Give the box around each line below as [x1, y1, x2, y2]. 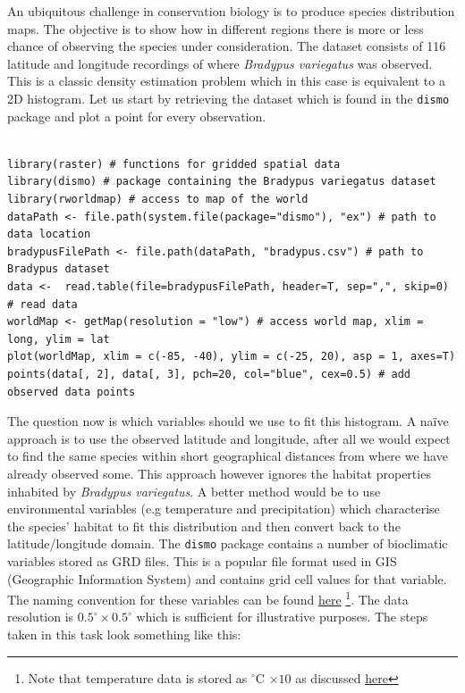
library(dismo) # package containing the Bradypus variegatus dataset [7, 175, 436, 188]
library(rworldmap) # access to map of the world [7, 193, 309, 205]
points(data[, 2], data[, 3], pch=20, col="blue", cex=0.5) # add [7, 367, 411, 380]
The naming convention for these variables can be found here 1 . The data [7, 588, 409, 608]
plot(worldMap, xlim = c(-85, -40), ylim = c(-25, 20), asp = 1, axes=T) [7, 350, 456, 363]
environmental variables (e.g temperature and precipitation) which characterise [7, 499, 440, 518]
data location [7, 228, 91, 241]
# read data [7, 297, 78, 311]
